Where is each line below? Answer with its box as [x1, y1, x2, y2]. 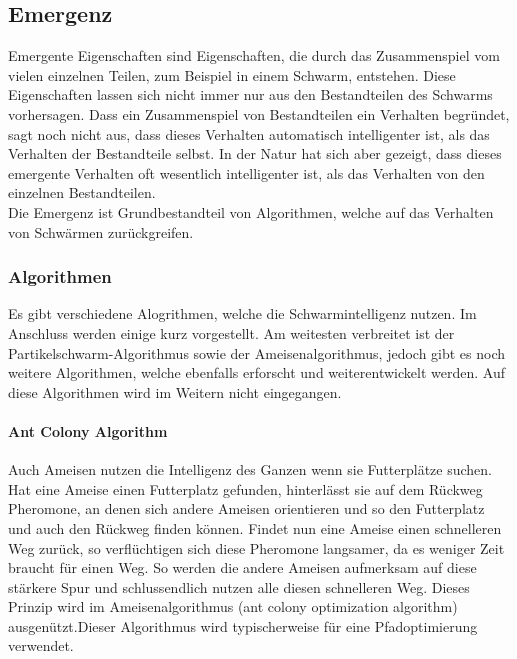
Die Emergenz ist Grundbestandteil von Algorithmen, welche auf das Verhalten [8, 201, 494, 222]
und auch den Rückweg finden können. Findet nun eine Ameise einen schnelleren [8, 517, 502, 538]
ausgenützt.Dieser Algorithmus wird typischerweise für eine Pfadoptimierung [8, 615, 478, 636]
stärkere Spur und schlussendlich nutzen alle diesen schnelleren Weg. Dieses [8, 576, 470, 597]
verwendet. [8, 635, 74, 656]
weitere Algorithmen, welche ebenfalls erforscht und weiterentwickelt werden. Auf [8, 362, 505, 383]
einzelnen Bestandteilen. [8, 182, 156, 203]
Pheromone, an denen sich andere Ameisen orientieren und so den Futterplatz [8, 498, 485, 519]
